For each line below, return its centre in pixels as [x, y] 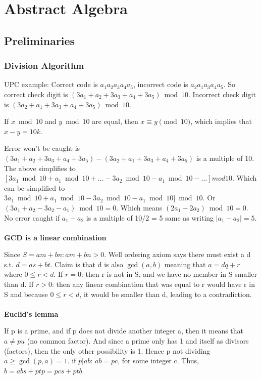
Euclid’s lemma [31, 313]
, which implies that [221, 121]
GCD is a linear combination [55, 237]
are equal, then [115, 121]
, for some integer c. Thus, [158, 361]
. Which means [139, 207]
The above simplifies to [40, 168]
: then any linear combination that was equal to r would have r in [153, 284]
